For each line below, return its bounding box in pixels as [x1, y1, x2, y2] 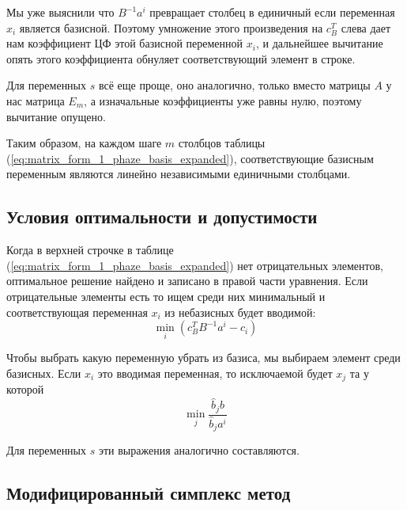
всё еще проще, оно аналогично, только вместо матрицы [98, 77, 371, 93]
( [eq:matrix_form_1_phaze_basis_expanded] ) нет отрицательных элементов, [6, 257, 383, 273]
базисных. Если [6, 364, 81, 381]
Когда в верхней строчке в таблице [6, 242, 174, 258]
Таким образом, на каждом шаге [6, 135, 162, 151]
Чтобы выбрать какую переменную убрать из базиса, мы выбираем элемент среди [6, 349, 401, 366]
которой [6, 381, 44, 398]
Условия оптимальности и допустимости [6, 204, 318, 229]
